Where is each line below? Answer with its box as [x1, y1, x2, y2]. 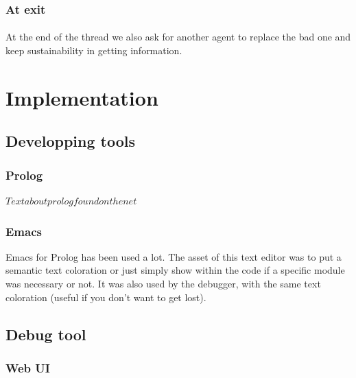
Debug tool [5, 323, 86, 344]
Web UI [5, 359, 50, 376]
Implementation [5, 83, 158, 111]
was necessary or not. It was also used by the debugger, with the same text [5, 276, 321, 290]
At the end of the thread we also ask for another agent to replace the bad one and [5, 29, 351, 44]
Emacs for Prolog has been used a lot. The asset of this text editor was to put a [5, 249, 342, 263]
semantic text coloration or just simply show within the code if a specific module [5, 263, 345, 277]
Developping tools [5, 130, 136, 152]
